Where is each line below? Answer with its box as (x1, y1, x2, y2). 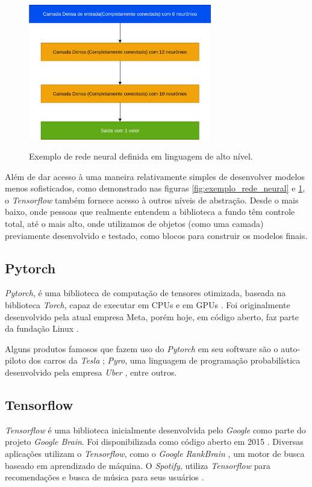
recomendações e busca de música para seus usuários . (5, 471, 204, 483)
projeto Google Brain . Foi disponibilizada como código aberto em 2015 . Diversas (5, 435, 304, 448)
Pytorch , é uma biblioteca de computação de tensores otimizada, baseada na (5, 287, 286, 299)
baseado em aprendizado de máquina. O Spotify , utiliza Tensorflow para (5, 459, 270, 471)
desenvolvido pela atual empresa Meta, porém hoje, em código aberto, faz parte (5, 310, 299, 323)
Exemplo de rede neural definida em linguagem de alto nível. (29, 150, 253, 163)
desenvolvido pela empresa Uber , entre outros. (5, 366, 177, 379)
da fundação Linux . (5, 322, 79, 335)
